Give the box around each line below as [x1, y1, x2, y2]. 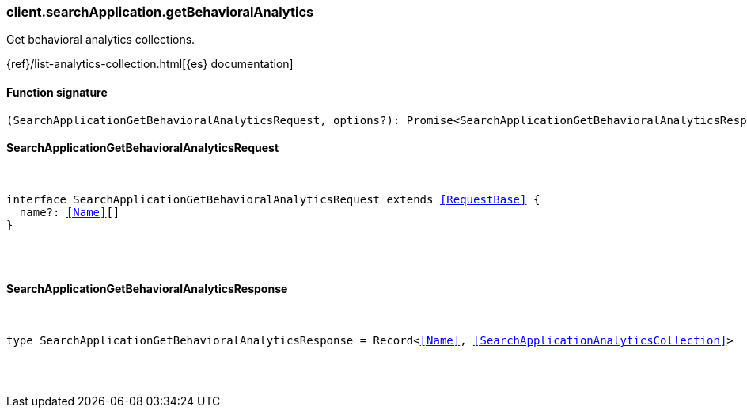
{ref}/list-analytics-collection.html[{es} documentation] [6, 57, 294, 71]
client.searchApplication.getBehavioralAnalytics [6, 4, 314, 20]
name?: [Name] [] [19, 205, 120, 218]
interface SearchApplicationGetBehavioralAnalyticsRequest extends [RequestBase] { [6, 192, 540, 206]
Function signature [6, 85, 108, 99]
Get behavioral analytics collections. [6, 32, 195, 47]
